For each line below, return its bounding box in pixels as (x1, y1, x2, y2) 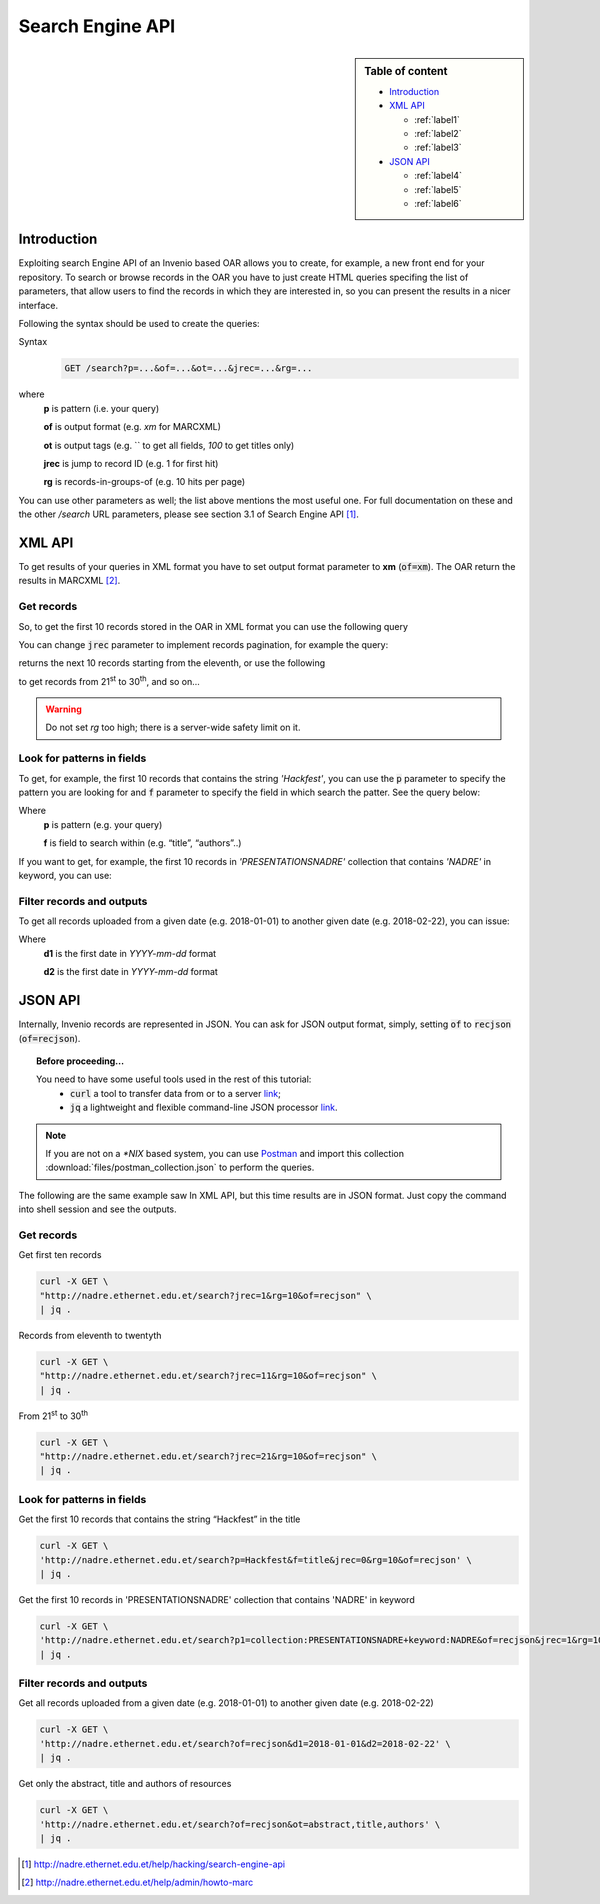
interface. (18, 299, 59, 311)
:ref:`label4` (414, 170, 462, 182)
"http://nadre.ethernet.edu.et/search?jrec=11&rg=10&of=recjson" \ (39, 1370, 378, 1382)
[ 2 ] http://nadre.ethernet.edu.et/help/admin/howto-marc (21, 1876, 254, 1889)
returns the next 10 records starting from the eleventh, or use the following (18, 657, 325, 669)
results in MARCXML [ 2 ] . (18, 575, 121, 587)
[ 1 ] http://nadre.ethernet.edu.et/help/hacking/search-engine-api (21, 1858, 285, 1870)
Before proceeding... (36, 1055, 125, 1067)
